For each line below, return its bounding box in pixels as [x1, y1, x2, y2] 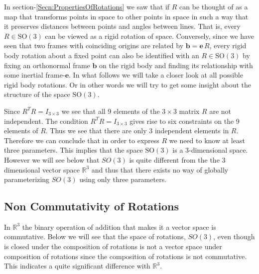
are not [209, 105, 231, 116]
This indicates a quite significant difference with [4, 261, 150, 271]
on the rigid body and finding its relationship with [99, 60, 253, 70]
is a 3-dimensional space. [172, 145, 248, 155]
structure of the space [4, 89, 70, 99]
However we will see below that [4, 154, 100, 165]
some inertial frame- [4, 70, 65, 80]
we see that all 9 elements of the [61, 105, 160, 116]
